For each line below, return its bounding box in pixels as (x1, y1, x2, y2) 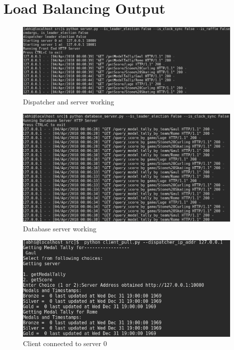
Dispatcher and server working (23, 97, 114, 107)
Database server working (23, 223, 97, 233)
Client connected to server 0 (23, 338, 107, 349)
